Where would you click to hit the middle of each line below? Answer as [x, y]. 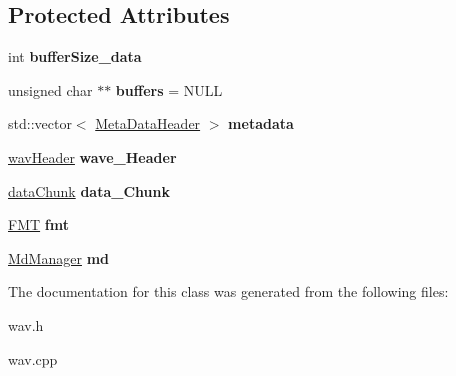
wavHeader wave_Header [92, 156]
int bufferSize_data [75, 56]
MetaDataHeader [148, 123]
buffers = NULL [169, 89]
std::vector [40, 123]
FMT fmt [38, 224]
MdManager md [58, 257]
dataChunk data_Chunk [89, 190]
